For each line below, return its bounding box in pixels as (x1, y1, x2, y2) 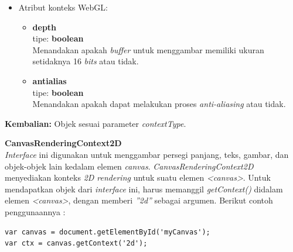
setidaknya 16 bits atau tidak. (32, 55, 139, 67)
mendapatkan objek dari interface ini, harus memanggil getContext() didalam (5, 182, 283, 195)
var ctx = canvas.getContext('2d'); (5, 239, 148, 248)
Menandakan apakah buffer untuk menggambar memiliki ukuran (32, 43, 264, 56)
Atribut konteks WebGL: (18, 1, 108, 13)
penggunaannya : (5, 205, 66, 218)
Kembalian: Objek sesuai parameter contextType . (5, 117, 186, 129)
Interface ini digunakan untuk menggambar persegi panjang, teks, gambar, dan (5, 148, 289, 160)
